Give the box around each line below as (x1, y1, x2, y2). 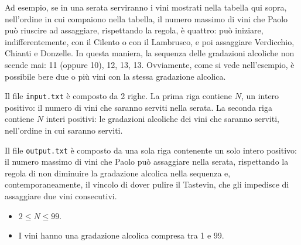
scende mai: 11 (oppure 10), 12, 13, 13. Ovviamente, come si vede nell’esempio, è (5, 58, 295, 70)
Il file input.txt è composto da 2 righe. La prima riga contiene (5, 90, 232, 102)
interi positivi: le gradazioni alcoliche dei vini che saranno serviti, (46, 113, 279, 125)
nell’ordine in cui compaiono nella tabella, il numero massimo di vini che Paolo (5, 12, 288, 25)
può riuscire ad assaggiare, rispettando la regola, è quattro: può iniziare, (5, 24, 264, 36)
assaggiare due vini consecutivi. (5, 190, 117, 202)
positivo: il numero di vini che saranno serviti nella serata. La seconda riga (5, 101, 272, 113)
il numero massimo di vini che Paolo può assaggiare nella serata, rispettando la (5, 155, 289, 168)
